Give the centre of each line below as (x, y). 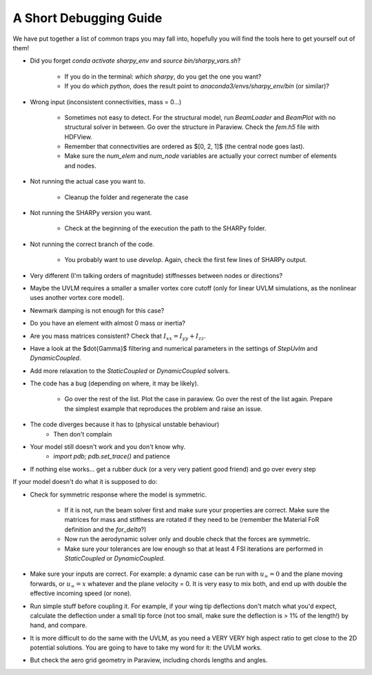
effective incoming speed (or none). (81, 594)
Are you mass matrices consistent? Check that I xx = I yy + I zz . (118, 336)
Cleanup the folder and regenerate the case (126, 197)
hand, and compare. (59, 625)
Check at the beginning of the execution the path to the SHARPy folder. (165, 228)
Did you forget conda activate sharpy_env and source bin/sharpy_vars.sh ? (135, 61)
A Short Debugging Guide (87, 18)
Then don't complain (83, 434)
